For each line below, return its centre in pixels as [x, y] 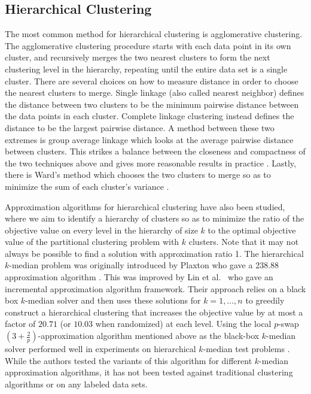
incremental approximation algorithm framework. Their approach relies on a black [155, 288]
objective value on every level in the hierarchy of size [101, 230]
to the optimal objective [252, 230]
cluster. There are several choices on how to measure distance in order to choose [152, 81]
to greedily [265, 300]
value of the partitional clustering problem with [92, 242]
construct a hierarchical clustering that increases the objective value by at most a [154, 312]
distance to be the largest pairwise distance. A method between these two [140, 127]
